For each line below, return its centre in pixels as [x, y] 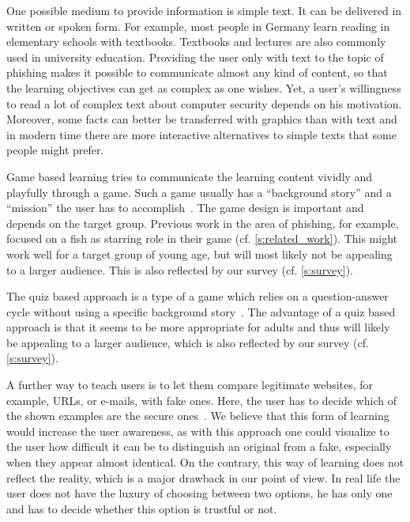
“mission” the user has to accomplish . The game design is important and [185, 208]
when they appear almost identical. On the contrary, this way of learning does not [205, 462]
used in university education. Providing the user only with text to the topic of [195, 57]
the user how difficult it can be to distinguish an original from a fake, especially [199, 446]
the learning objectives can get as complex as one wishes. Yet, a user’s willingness [204, 87]
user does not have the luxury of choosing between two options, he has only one [199, 493]
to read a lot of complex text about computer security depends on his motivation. [204, 103]
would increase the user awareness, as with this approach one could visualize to [198, 431]
